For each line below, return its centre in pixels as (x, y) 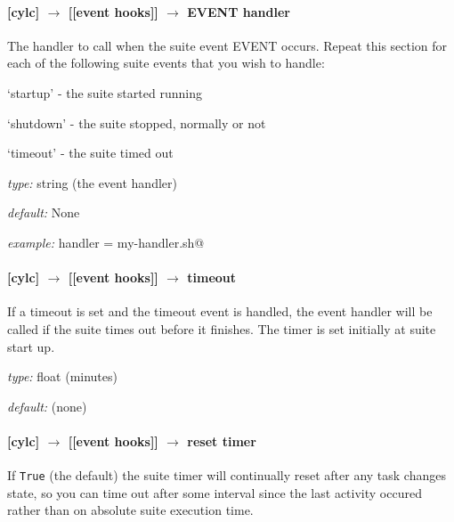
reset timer (222, 440)
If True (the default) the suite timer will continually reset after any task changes (227, 475)
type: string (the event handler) (92, 182)
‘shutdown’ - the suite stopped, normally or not (137, 122)
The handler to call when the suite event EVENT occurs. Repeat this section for (227, 45)
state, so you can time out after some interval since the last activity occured (215, 492)
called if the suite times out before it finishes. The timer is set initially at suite (222, 328)
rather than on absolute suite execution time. (130, 510)
